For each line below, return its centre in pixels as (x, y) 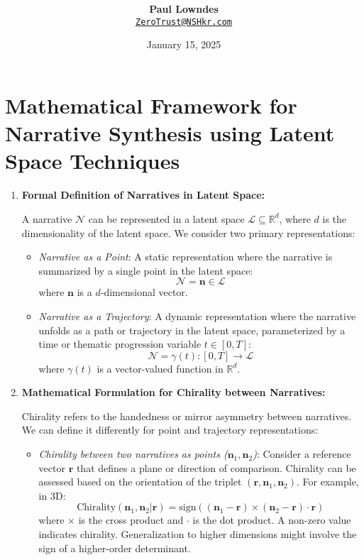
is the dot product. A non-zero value (272, 520)
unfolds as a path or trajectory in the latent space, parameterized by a (192, 330)
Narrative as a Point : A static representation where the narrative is (186, 257)
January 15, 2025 (184, 44)
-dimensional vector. (144, 292)
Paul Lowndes (184, 9)
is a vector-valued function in (160, 368)
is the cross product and (131, 520)
